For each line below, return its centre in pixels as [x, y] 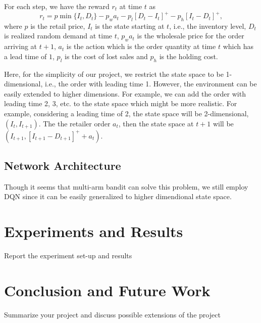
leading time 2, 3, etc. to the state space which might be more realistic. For [121, 103]
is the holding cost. [189, 56]
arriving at [21, 46]
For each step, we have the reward [57, 6]
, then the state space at [156, 123]
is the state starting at [130, 26]
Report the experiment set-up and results [68, 256]
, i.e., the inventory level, [208, 26]
